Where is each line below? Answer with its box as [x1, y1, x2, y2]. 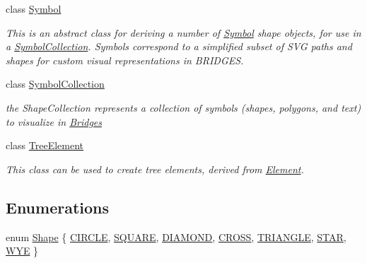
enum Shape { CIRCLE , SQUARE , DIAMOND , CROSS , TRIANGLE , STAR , [6, 229, 346, 244]
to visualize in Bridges [6, 114, 103, 129]
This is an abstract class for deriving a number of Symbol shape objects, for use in [6, 25, 361, 40]
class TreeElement [6, 138, 84, 153]
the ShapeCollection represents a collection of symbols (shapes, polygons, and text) [6, 100, 361, 115]
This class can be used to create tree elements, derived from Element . [6, 161, 304, 176]
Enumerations [6, 196, 110, 218]
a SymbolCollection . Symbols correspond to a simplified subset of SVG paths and [6, 39, 352, 54]
